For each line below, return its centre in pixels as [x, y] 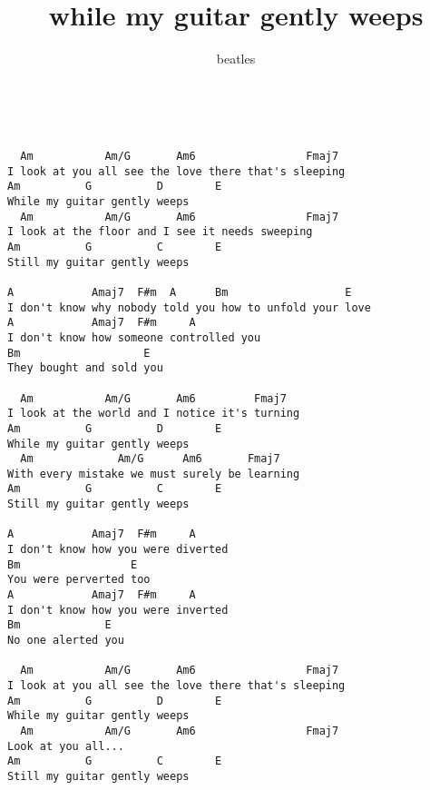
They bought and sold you [85, 368]
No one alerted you [66, 641]
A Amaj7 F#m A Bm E [180, 292]
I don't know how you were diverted [118, 550]
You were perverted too [79, 580]
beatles [236, 59]
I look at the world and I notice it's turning [154, 414]
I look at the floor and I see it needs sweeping [160, 232]
